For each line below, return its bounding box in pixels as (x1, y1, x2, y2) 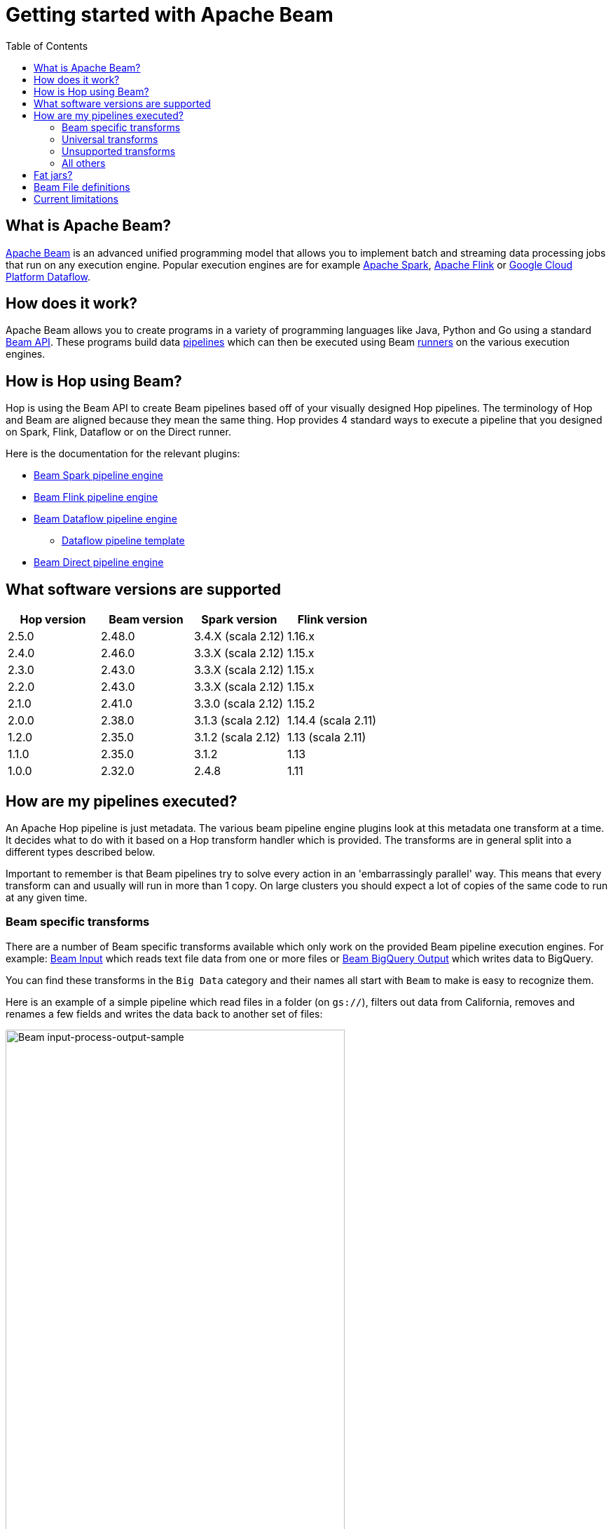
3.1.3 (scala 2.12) (193, 713, 280, 728)
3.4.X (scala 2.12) (193, 629, 284, 644)
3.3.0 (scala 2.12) (193, 696, 283, 711)
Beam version (109, 612, 184, 627)
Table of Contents (6, 39, 88, 52)
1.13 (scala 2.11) (287, 730, 366, 745)
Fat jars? (34, 168, 73, 181)
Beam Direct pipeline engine (34, 556, 164, 569)
